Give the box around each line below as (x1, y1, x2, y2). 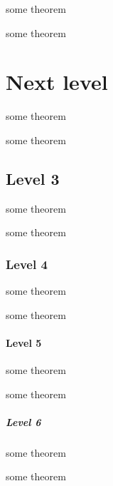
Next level (6, 67, 108, 96)
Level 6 (6, 414, 41, 429)
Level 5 (6, 335, 42, 350)
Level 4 (6, 255, 48, 273)
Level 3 (6, 167, 60, 189)
